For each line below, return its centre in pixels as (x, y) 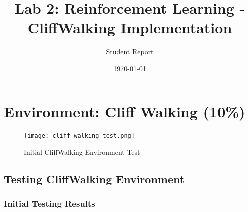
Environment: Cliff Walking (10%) (124, 111)
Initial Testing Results (50, 203)
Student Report (130, 52)
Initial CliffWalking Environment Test (82, 152)
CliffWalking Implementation (130, 28)
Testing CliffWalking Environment (94, 179)
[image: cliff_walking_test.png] (79, 136)
